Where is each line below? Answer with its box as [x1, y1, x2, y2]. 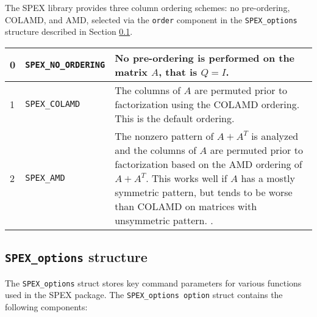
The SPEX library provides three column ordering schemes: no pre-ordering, [5, 1, 290, 13]
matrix [115, 64, 148, 79]
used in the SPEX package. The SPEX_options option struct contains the [5, 288, 283, 301]
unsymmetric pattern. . [115, 213, 213, 227]
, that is [158, 64, 198, 79]
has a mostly [241, 170, 295, 185]
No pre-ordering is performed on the [115, 50, 295, 65]
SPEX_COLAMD [25, 99, 80, 109]
